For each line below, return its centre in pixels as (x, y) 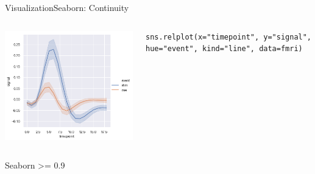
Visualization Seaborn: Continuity (67, 7)
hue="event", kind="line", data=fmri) (224, 49)
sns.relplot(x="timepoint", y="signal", (229, 37)
